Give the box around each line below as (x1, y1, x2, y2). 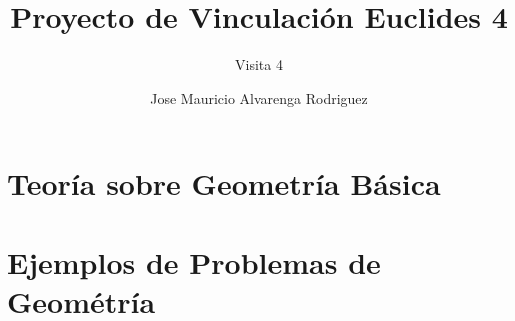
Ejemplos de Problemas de (7, 241, 381, 282)
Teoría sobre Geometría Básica (7, 163, 441, 204)
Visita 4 (235, 54, 283, 75)
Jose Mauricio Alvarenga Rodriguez (150, 87, 368, 108)
